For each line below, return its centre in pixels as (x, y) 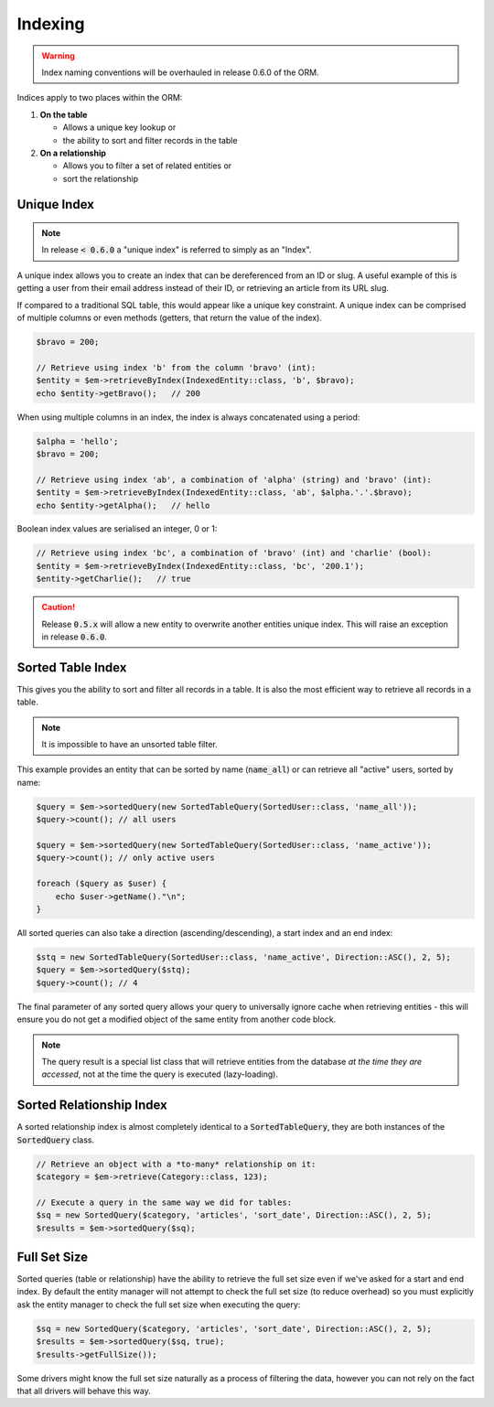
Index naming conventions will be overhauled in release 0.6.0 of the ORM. (180, 72)
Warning (58, 56)
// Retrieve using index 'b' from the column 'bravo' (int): (176, 367)
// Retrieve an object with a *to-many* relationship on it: (176, 1164)
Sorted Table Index (72, 667)
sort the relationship (101, 178)
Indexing (51, 24)
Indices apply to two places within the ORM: (100, 98)
